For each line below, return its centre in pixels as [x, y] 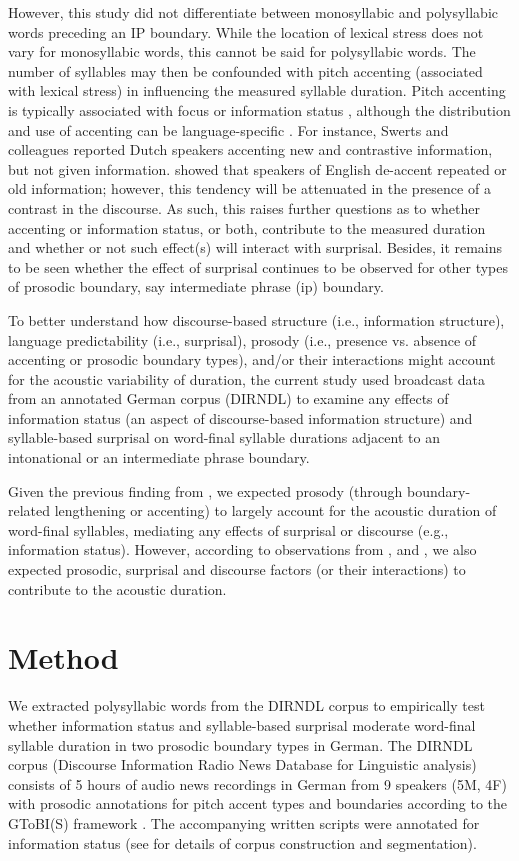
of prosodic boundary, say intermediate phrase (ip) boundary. [196, 286]
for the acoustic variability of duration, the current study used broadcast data [246, 378]
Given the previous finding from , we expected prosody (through [205, 490]
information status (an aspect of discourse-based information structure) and [240, 417]
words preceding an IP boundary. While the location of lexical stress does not [246, 31]
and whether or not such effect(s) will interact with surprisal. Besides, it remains [255, 247]
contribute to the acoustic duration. [117, 588]
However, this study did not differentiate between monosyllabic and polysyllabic [253, 12]
